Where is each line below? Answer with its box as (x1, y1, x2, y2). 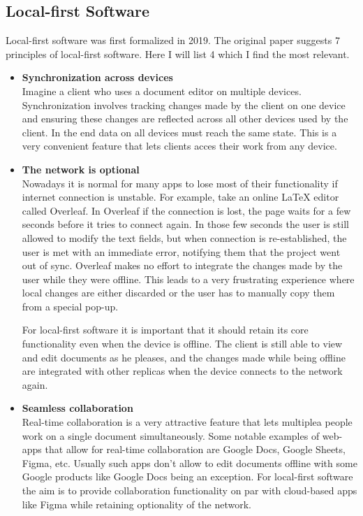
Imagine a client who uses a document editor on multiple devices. (22, 83, 302, 98)
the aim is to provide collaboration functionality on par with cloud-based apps (22, 483, 357, 498)
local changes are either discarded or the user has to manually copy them (22, 285, 335, 300)
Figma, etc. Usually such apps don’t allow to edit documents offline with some (22, 455, 357, 470)
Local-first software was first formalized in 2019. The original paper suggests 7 (6, 33, 340, 48)
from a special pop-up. (22, 299, 119, 313)
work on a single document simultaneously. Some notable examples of (22, 428, 320, 443)
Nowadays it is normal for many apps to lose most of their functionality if (22, 175, 338, 190)
